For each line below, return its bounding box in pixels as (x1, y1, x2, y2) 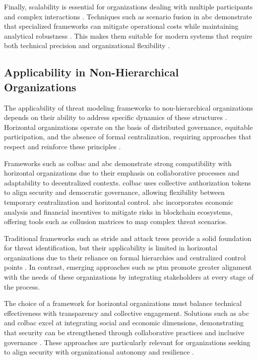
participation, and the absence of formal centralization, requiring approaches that (4, 131, 252, 142)
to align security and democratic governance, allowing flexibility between (4, 187, 225, 197)
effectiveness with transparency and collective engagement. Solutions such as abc (4, 307, 250, 318)
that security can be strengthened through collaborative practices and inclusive (4, 327, 245, 338)
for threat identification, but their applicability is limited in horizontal (4, 242, 218, 253)
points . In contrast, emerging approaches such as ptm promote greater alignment (4, 262, 252, 272)
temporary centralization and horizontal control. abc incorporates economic (4, 196, 234, 207)
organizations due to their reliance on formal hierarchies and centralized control (4, 252, 246, 262)
